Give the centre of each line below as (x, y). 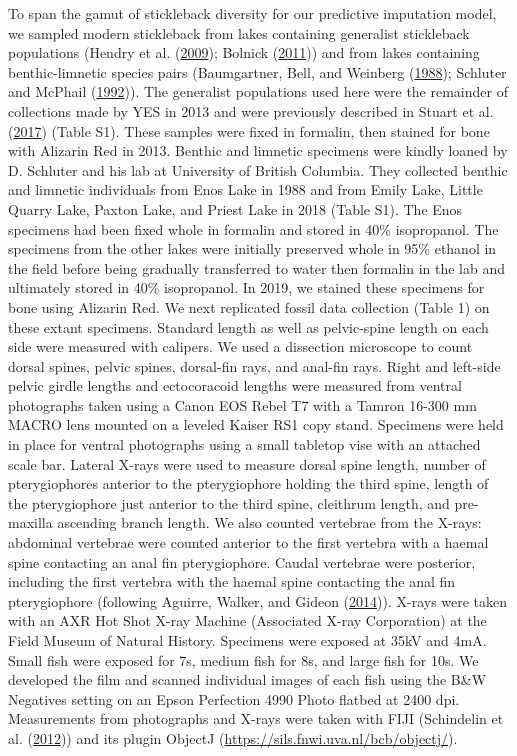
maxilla (30, 522)
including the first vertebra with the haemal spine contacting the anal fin (232, 581)
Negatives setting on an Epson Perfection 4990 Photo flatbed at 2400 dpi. (234, 698)
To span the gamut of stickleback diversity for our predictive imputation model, (252, 13)
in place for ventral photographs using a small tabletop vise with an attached (244, 444)
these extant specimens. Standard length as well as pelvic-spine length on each (248, 326)
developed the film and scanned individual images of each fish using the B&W (247, 679)
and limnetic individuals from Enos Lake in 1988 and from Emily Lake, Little (245, 189)
